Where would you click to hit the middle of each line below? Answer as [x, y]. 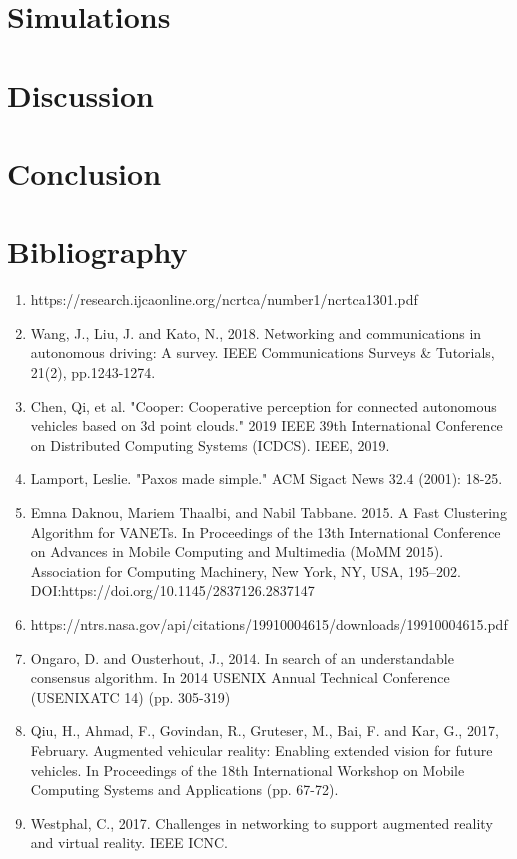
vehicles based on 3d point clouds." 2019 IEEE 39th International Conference [266, 425]
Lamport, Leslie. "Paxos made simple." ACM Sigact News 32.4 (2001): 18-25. [266, 478]
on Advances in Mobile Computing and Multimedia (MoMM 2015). [237, 551]
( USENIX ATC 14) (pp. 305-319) [130, 696]
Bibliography [97, 251]
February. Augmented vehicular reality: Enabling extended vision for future [261, 749]
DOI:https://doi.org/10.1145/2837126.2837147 [172, 590]
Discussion [80, 94]
